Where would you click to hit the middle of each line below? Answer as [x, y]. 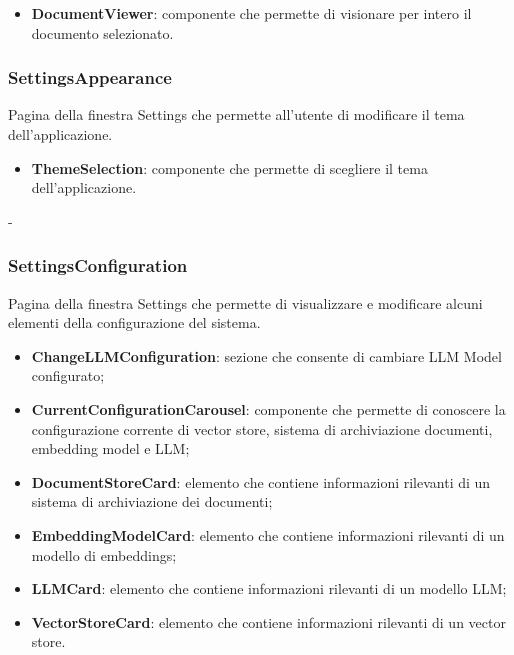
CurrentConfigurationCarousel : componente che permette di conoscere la [268, 408]
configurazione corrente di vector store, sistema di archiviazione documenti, [262, 428]
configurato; [68, 375]
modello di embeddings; [104, 554]
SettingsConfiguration [98, 265]
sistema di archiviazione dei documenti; [152, 501]
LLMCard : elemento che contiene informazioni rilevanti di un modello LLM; [269, 588]
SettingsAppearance [90, 77]
